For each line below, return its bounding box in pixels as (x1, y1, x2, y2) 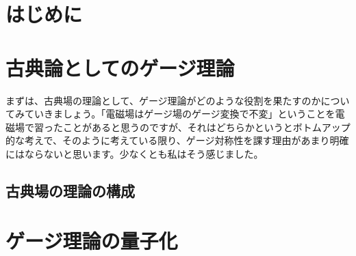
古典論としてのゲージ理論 (5, 53, 235, 81)
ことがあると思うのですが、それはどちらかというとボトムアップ (62, 119, 351, 134)
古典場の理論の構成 (5, 180, 135, 201)
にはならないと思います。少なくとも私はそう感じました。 (5, 146, 264, 160)
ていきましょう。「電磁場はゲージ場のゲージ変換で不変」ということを (24, 106, 335, 121)
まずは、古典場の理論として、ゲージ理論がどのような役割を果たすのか (5, 93, 321, 107)
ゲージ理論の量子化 (5, 227, 178, 255)
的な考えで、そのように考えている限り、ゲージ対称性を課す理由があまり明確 (5, 133, 349, 147)
